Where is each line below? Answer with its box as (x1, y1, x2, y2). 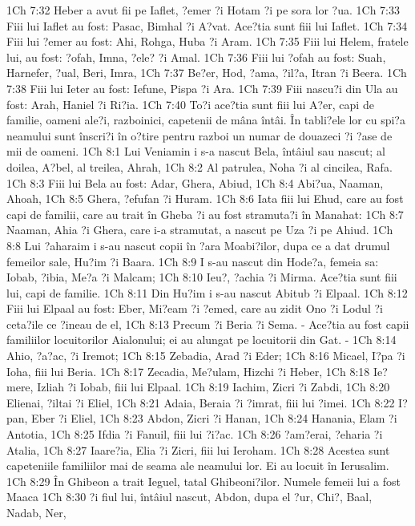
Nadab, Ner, (6, 504, 66, 520)
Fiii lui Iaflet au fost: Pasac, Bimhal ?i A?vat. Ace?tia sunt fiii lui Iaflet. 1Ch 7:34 (6, 17, 408, 34)
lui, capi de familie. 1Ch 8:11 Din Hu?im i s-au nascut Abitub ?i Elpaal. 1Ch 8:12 (6, 284, 408, 301)
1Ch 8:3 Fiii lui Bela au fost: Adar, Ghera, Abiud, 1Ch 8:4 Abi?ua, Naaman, (6, 174, 384, 191)
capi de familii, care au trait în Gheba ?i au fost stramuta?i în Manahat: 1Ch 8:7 (6, 205, 404, 222)
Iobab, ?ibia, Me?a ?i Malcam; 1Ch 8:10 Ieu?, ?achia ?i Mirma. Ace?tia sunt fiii (6, 269, 397, 285)
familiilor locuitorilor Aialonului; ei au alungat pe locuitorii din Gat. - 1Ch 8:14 (6, 331, 397, 348)
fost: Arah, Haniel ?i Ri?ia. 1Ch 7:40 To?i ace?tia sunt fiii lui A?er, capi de (6, 95, 374, 112)
